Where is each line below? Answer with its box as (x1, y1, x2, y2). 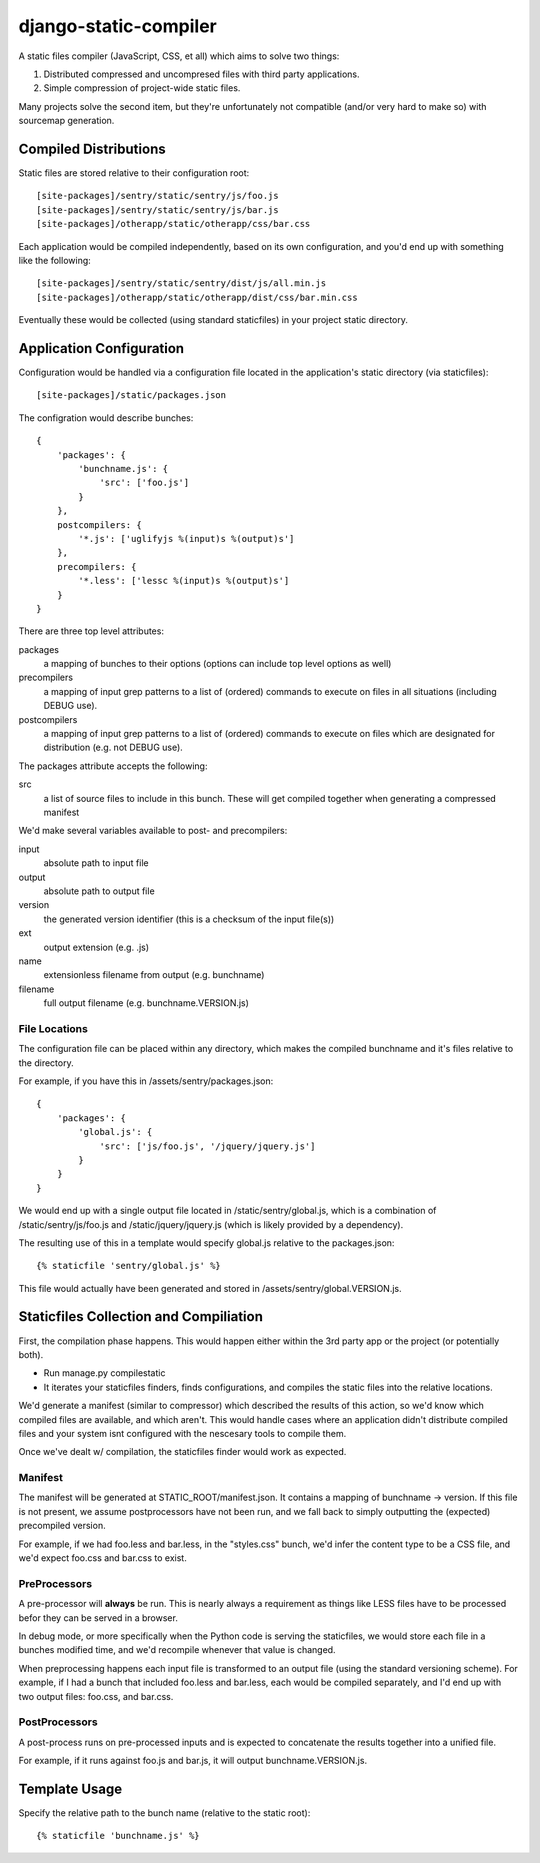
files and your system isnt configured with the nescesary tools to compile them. (18, 1427, 347, 1439)
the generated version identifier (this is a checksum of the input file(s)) (43, 913, 335, 925)
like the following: (18, 254, 92, 266)
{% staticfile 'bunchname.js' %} (36, 1830, 200, 1842)
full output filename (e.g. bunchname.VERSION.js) (43, 997, 250, 1009)
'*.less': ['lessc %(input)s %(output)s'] (78, 575, 290, 587)
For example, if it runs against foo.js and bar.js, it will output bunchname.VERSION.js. (18, 1755, 368, 1767)
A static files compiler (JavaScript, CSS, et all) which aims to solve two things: (18, 50, 340, 62)
